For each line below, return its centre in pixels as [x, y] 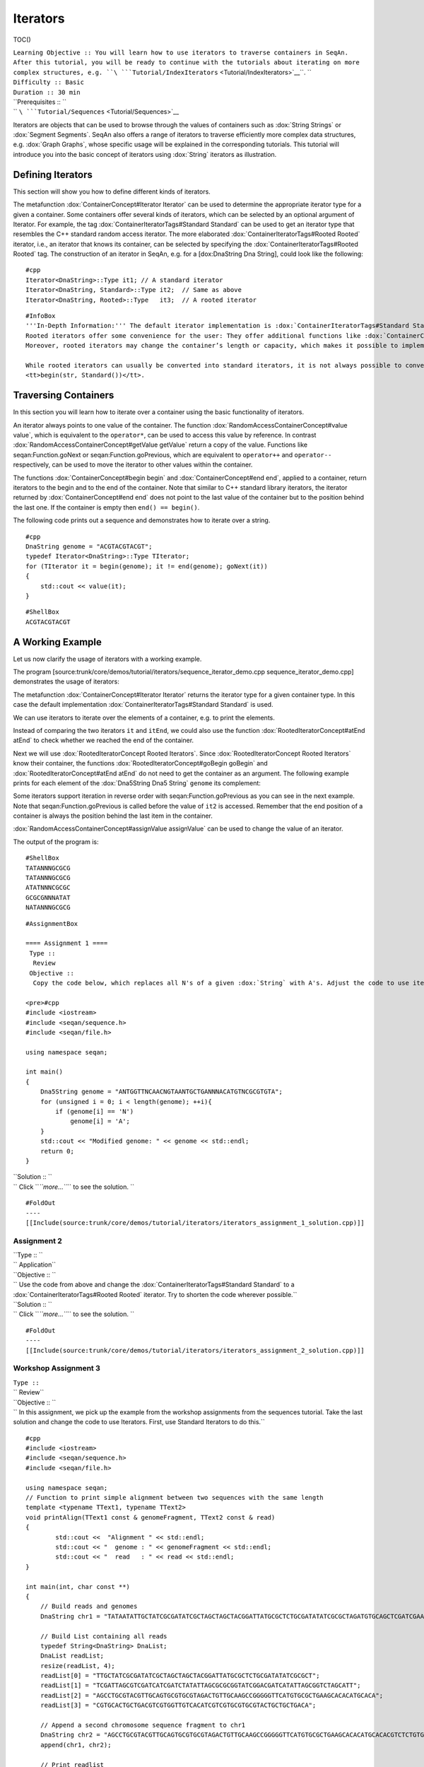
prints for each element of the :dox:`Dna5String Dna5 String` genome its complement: [137, 783]
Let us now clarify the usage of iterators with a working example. [107, 659]
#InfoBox [41, 316]
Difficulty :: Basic [49, 82]
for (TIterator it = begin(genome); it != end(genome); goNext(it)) [147, 566]
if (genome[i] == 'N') [95, 1112]
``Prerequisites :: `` [40, 102]
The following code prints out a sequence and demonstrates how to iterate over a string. [142, 520]
